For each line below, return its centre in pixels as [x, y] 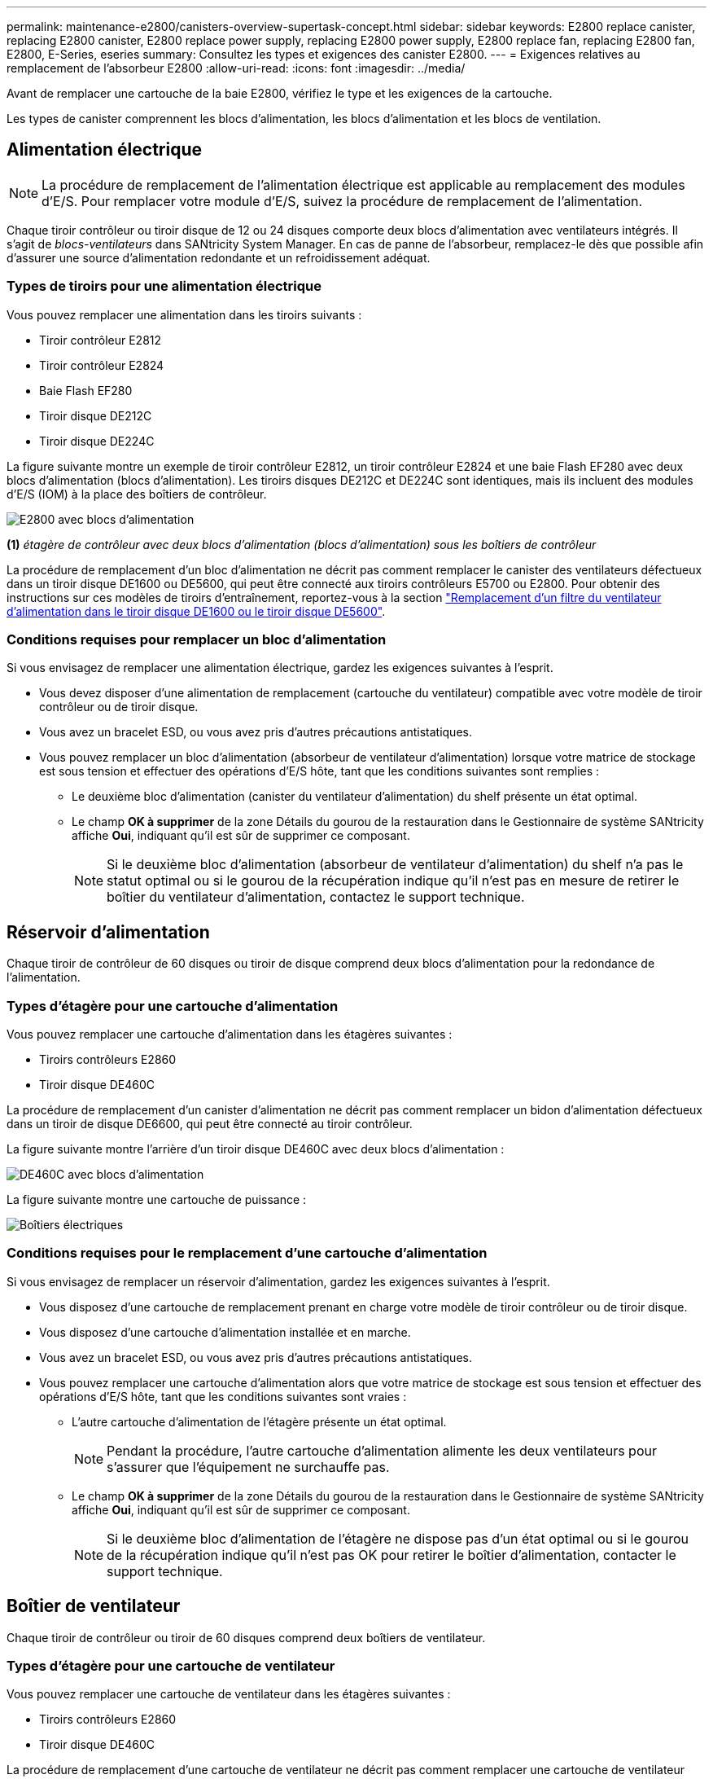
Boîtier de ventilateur [94, 1606]
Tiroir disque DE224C [97, 441]
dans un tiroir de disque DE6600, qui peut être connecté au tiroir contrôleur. [210, 1123]
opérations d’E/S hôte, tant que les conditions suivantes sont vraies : [223, 1396]
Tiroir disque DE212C [96, 415]
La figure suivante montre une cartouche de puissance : [157, 1199]
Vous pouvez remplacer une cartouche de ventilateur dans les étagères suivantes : [229, 1694]
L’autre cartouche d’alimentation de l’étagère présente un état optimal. [259, 1421]
